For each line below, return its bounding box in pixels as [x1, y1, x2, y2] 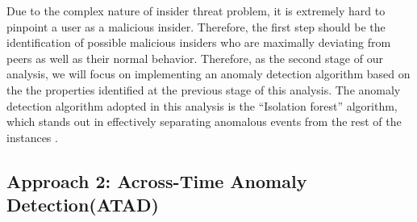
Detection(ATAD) [6, 192, 159, 217]
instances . [6, 128, 58, 145]
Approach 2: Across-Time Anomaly [6, 168, 307, 193]
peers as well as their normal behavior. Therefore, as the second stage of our [6, 49, 383, 66]
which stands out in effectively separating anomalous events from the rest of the [6, 113, 402, 130]
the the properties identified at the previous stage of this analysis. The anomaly [6, 81, 401, 98]
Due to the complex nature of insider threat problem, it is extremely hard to [6, 2, 386, 19]
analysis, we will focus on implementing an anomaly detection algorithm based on [6, 65, 411, 82]
